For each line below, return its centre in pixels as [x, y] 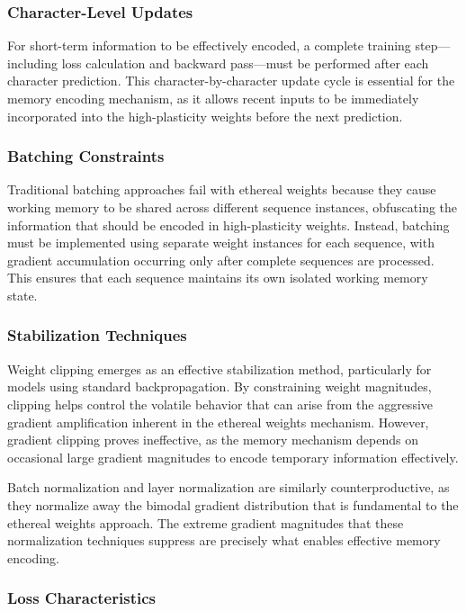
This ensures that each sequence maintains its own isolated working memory [218, 278]
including [33, 63]
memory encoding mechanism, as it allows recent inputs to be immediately [213, 98]
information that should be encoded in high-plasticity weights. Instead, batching [229, 225]
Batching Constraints [86, 156]
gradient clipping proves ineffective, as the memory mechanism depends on [213, 440]
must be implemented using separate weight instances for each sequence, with [221, 243]
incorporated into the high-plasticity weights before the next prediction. [205, 116]
